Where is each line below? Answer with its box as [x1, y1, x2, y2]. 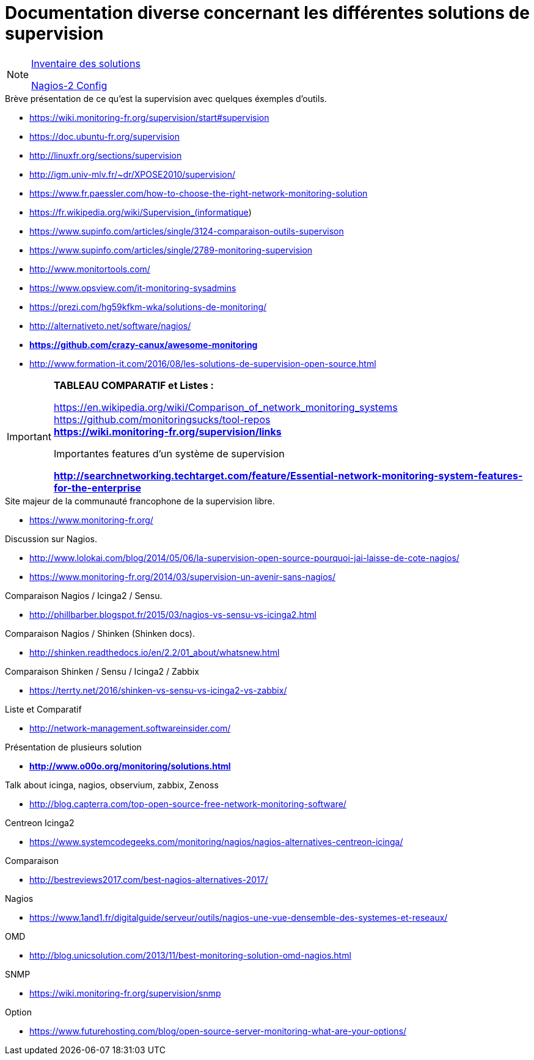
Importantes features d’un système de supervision [53, 447, 285, 460]
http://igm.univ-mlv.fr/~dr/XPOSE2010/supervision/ [29, 169, 235, 180]
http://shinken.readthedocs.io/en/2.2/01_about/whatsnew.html [29, 647, 280, 658]
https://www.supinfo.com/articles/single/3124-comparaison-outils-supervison [29, 225, 344, 236]
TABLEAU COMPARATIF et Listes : [53, 379, 214, 391]
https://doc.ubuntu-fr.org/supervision [29, 131, 180, 142]
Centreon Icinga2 [5, 817, 75, 828]
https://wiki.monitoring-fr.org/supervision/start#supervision [29, 112, 269, 123]
